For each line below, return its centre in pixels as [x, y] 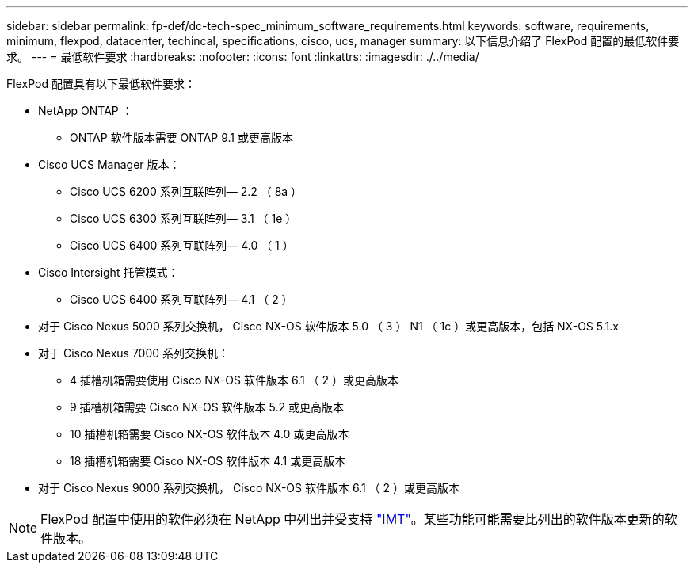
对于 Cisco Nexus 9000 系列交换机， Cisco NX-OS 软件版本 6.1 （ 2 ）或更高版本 [249, 488]
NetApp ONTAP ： [86, 111]
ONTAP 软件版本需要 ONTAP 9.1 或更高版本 [181, 137]
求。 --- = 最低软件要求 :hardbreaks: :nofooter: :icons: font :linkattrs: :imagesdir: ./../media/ [243, 57]
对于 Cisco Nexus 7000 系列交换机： [134, 353]
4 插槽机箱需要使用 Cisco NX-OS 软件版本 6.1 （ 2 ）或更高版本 [234, 380]
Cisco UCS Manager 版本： [109, 164]
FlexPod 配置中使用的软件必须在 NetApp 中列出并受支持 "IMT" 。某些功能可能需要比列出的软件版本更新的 [353, 519]
